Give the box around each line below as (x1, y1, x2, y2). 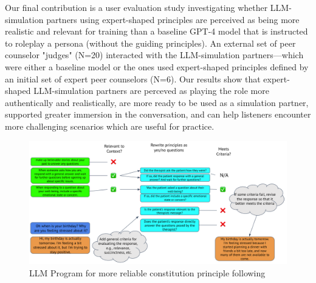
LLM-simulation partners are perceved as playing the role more (33, 84, 269, 97)
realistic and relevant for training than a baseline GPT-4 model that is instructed (5, 25, 308, 38)
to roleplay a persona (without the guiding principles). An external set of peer (5, 36, 296, 49)
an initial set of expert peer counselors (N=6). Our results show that (5, 72, 261, 85)
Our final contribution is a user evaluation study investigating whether (5, 1, 268, 13)
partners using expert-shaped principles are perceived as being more (46, 13, 300, 25)
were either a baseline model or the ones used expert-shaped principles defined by (5, 60, 309, 73)
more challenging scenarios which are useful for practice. (5, 119, 215, 132)
